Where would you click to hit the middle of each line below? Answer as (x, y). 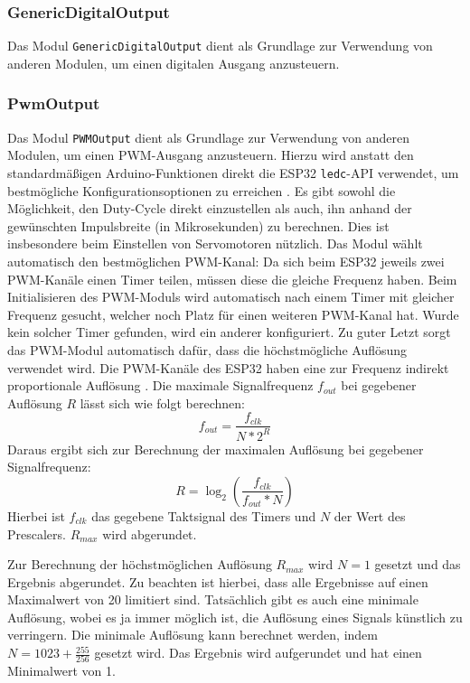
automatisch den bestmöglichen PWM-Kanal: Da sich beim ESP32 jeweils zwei (226, 261)
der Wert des (370, 515)
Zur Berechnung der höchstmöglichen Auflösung (140, 564)
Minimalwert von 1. (61, 671)
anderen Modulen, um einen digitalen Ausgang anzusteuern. (174, 63)
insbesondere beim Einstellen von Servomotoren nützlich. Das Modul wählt (215, 243)
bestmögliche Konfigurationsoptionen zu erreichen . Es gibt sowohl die (202, 190)
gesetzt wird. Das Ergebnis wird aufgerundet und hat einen (258, 653)
